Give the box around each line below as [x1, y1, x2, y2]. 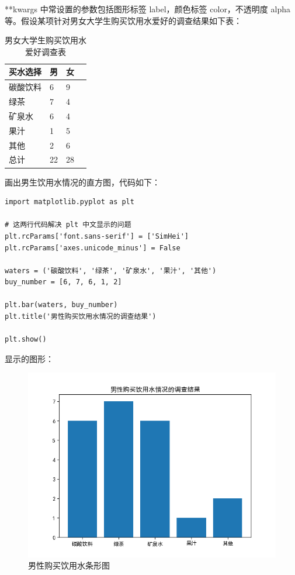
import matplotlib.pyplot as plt [5, 198, 134, 206]
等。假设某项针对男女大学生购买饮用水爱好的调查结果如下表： [5, 14, 242, 26]
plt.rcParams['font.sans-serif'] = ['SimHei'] [5, 232, 189, 240]
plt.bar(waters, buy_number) [5, 301, 118, 309]
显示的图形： [5, 352, 54, 364]
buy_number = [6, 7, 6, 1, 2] [5, 278, 122, 287]
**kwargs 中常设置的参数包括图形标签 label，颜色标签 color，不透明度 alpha [5, 3, 290, 15]
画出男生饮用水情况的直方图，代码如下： [5, 175, 160, 188]
